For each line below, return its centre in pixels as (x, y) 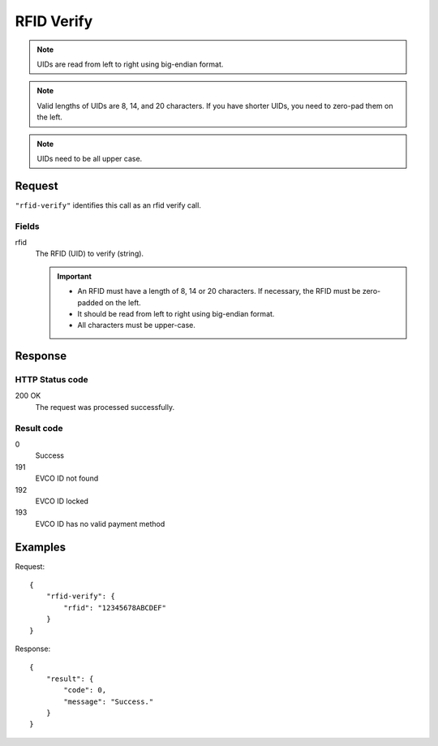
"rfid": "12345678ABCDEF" (115, 608)
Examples (41, 547)
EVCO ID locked (62, 501)
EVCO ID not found (67, 478)
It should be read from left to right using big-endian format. (176, 313)
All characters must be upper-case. (137, 326)
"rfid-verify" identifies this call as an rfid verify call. (108, 205)
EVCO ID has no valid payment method (100, 524)
